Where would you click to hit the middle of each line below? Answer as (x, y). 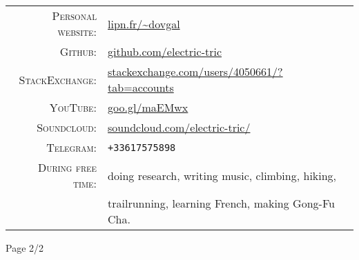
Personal (75, 16)
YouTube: (73, 107)
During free (68, 167)
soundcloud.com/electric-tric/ (179, 127)
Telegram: (72, 147)
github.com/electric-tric (165, 51)
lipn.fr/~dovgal (144, 23)
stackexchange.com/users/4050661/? (195, 71)
